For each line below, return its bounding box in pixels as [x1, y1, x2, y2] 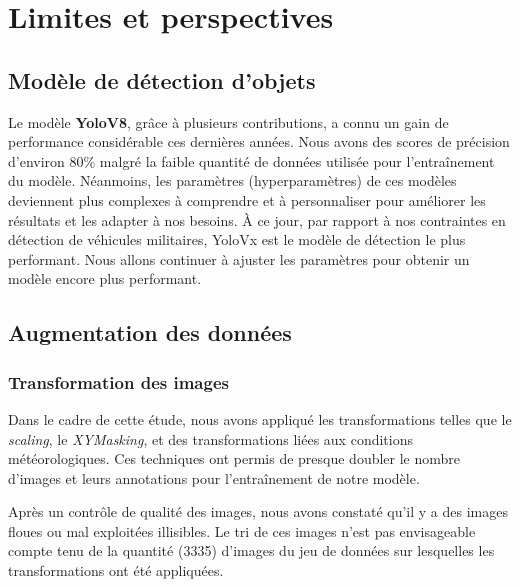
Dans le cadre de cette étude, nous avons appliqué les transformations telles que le [8, 408, 512, 429]
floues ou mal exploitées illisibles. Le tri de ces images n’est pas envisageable [8, 520, 476, 541]
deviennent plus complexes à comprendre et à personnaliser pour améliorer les [8, 189, 486, 210]
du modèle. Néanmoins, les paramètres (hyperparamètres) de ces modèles [8, 170, 457, 191]
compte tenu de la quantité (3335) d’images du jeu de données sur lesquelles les [8, 540, 495, 561]
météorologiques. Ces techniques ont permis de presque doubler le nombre [8, 448, 461, 469]
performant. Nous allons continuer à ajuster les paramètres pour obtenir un [8, 248, 470, 269]
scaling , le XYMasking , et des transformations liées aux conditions [8, 428, 413, 449]
